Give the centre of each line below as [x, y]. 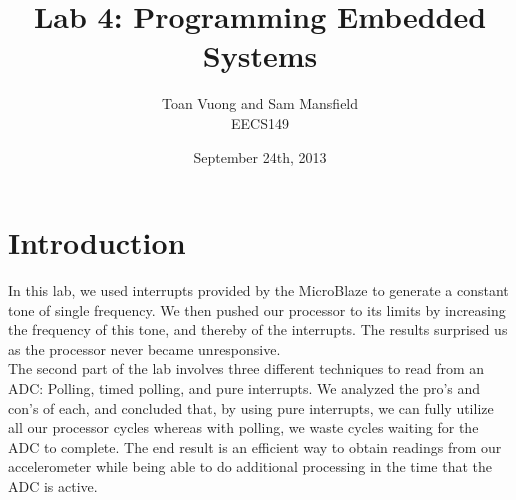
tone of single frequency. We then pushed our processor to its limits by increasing [257, 309]
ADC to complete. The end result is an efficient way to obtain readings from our [255, 446]
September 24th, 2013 [260, 156]
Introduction [97, 242]
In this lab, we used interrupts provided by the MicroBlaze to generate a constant [258, 290]
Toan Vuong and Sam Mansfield [260, 103]
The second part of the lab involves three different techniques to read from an [246, 368]
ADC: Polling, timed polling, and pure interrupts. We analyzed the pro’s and [244, 388]
